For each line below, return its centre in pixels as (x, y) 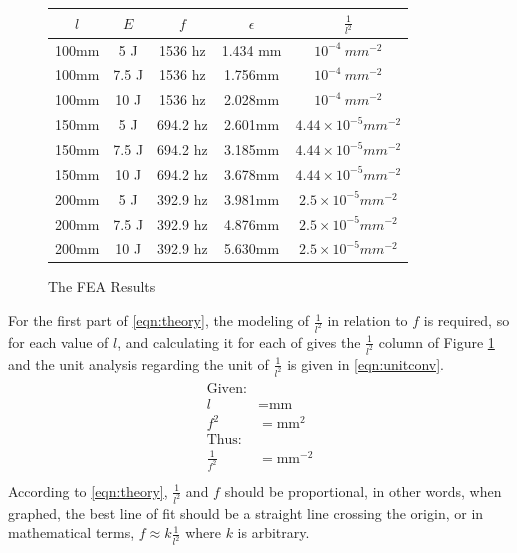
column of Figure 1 (436, 341)
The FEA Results (102, 286)
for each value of (58, 341)
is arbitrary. (273, 532)
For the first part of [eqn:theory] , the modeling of (159, 320)
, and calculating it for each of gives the (239, 341)
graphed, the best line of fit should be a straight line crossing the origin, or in (246, 512)
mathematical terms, (71, 532)
